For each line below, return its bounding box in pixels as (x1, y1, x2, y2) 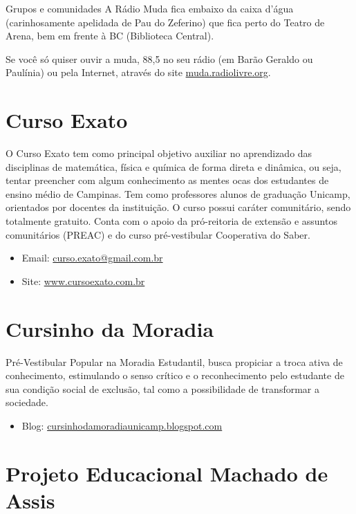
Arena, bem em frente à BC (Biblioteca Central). (6, 28, 214, 43)
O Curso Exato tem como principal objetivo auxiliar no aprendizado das (6, 146, 312, 160)
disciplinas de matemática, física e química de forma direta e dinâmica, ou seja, (6, 159, 341, 174)
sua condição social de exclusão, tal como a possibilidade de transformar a (6, 381, 320, 396)
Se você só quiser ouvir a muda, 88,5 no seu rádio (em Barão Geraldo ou (6, 51, 313, 66)
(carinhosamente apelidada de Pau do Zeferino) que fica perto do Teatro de (6, 15, 325, 29)
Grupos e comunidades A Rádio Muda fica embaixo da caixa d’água (6, 1, 294, 15)
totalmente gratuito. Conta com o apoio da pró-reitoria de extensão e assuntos (6, 214, 337, 228)
